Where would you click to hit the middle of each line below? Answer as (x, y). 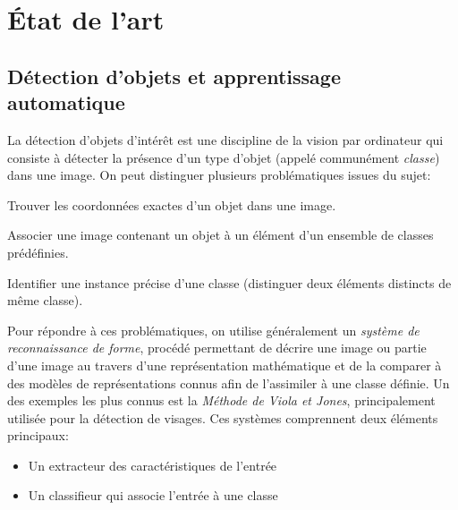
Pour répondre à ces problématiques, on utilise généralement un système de (213, 330)
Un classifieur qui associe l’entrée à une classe (153, 495)
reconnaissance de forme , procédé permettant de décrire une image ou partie (217, 348)
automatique (66, 102)
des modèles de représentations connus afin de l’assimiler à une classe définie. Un (229, 382)
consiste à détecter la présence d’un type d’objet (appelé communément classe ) (224, 157)
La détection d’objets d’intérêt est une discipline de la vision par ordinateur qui (225, 139)
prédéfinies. (38, 252)
